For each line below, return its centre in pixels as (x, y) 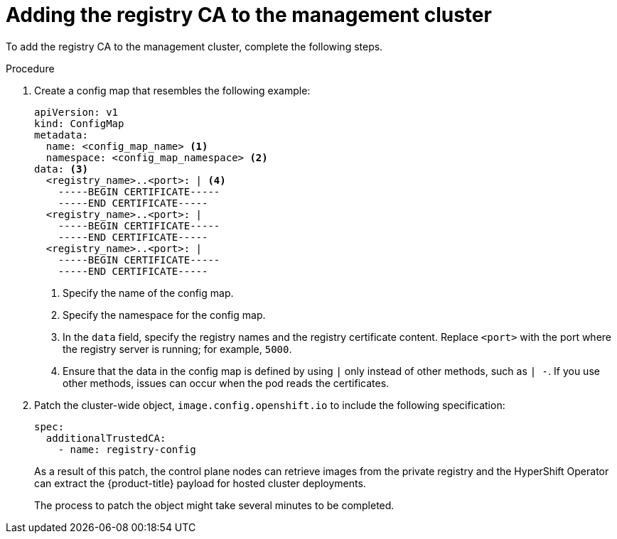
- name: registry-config (127, 449)
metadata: (61, 135)
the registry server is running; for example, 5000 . (177, 349)
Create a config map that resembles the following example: (172, 90)
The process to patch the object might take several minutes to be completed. (214, 505)
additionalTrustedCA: (106, 438)
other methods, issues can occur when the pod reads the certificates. (226, 383)
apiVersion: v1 (76, 112)
